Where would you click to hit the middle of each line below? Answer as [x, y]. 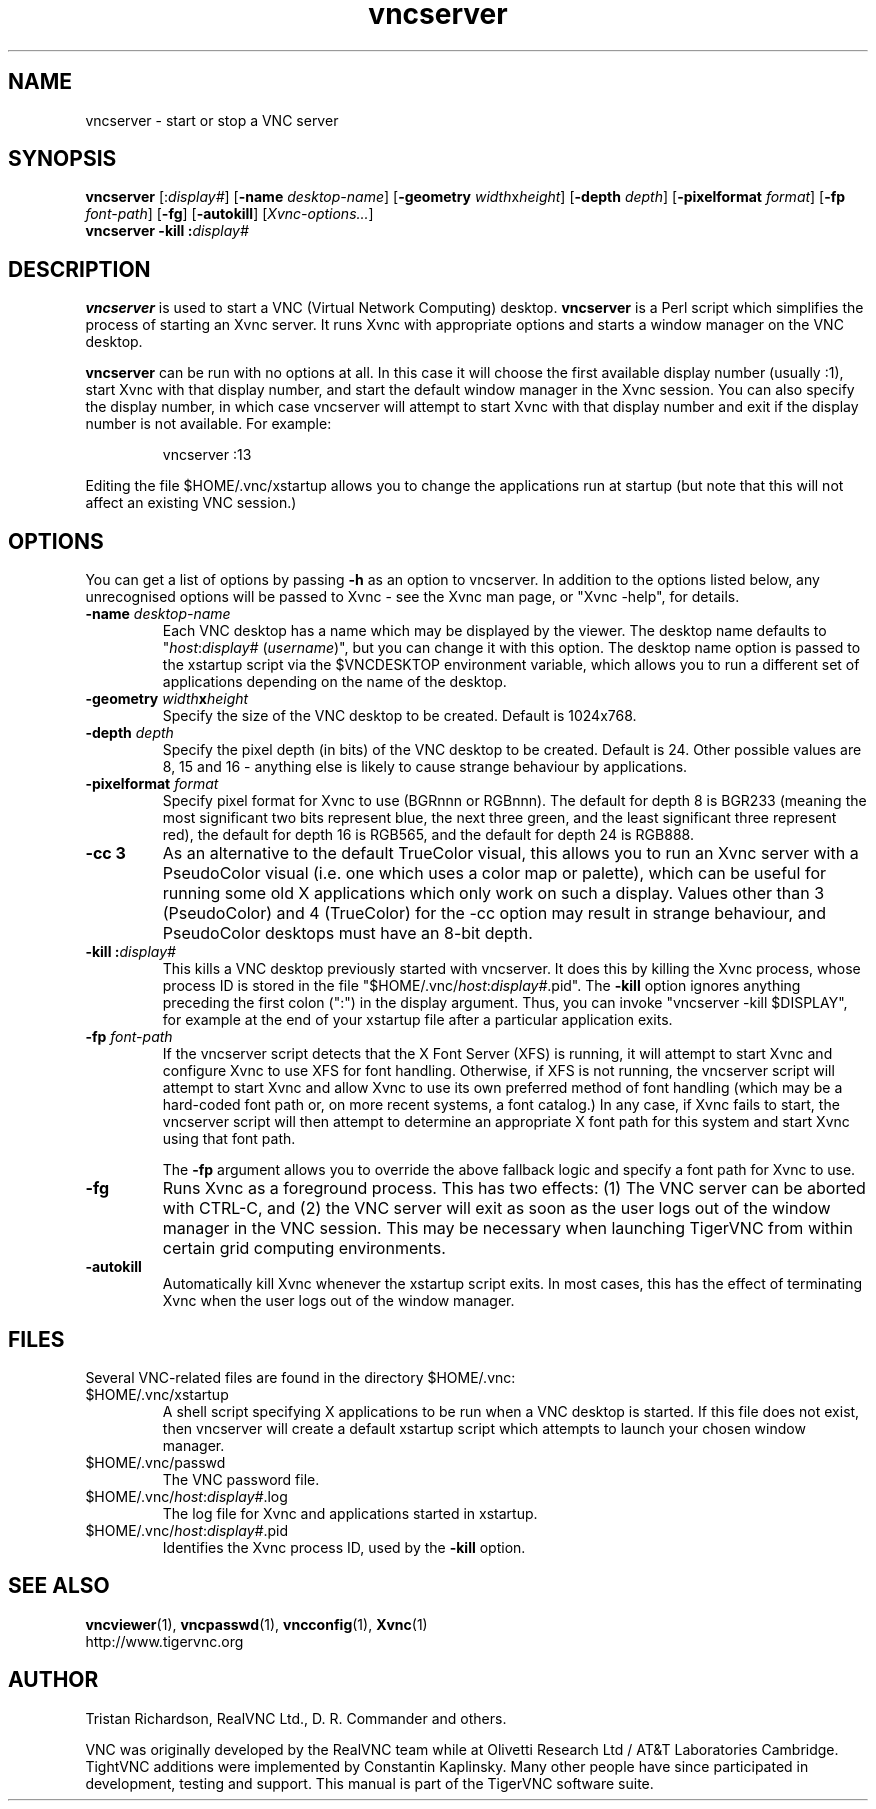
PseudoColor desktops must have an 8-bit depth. [347, 933]
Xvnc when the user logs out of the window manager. [338, 1301]
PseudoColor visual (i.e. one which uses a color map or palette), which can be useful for [494, 873]
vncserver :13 [207, 455]
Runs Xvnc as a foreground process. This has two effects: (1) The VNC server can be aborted [514, 1188]
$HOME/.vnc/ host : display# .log [186, 1496]
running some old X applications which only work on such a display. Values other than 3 [493, 893]
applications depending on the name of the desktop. [334, 682]
